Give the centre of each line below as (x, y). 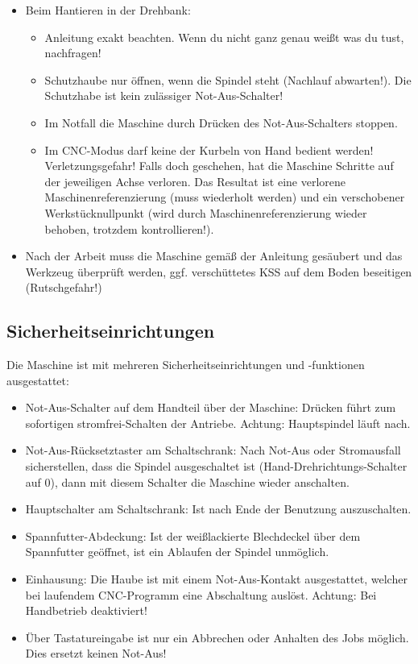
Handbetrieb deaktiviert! (86, 610)
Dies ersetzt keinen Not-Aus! (96, 653)
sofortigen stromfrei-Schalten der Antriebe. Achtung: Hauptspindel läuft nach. (218, 423)
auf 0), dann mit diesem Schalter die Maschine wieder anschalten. (187, 481)
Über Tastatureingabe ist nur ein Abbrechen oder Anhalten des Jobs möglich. (217, 637)
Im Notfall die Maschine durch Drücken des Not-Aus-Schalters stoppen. (221, 122)
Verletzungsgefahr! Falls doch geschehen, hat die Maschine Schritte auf (219, 166)
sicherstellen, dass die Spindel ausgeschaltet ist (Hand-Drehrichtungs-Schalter (216, 466)
